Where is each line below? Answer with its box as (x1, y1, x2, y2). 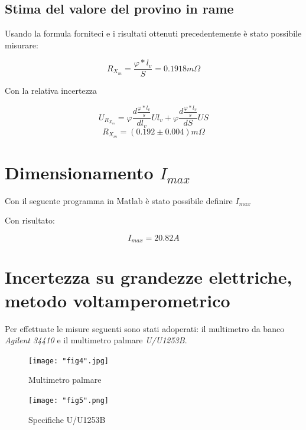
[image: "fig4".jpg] (28, 356, 109, 365)
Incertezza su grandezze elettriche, (5, 265, 292, 289)
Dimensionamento (5, 160, 154, 184)
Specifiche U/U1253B (28, 413, 106, 425)
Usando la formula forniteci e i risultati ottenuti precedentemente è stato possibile (5, 27, 302, 40)
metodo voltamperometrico (5, 288, 230, 312)
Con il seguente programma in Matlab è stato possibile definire (5, 194, 233, 206)
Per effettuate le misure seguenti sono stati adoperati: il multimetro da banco (5, 322, 285, 334)
